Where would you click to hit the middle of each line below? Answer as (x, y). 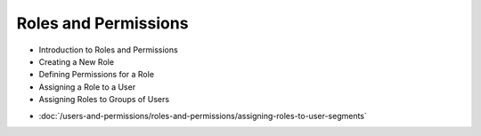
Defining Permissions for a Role (97, 75)
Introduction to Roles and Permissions (108, 50)
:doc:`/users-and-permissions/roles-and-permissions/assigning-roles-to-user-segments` (203, 116)
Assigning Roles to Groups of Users (104, 100)
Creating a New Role (77, 61)
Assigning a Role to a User (87, 87)
